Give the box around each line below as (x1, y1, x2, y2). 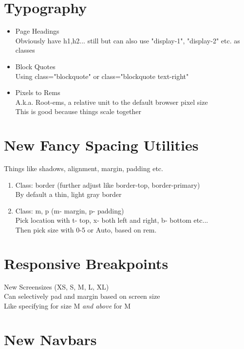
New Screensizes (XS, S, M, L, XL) (4, 281, 109, 291)
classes (15, 45, 35, 55)
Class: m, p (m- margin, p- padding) (15, 205, 124, 215)
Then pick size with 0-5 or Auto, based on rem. (15, 224, 157, 234)
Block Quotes (15, 61, 56, 71)
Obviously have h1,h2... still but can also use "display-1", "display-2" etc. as (15, 35, 240, 45)
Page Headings (15, 26, 59, 36)
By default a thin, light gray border (15, 189, 122, 199)
